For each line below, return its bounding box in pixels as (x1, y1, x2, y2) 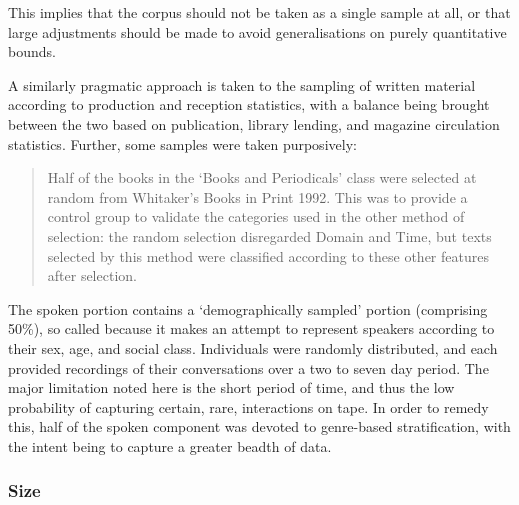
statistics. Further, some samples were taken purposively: (8, 133, 357, 154)
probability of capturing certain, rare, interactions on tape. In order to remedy (8, 396, 489, 417)
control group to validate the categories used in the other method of (47, 206, 465, 227)
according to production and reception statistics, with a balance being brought (8, 94, 490, 115)
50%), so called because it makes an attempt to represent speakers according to (8, 318, 495, 339)
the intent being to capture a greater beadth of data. (8, 435, 332, 456)
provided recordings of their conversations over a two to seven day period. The (8, 357, 489, 378)
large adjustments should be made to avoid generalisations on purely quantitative (8, 21, 507, 42)
